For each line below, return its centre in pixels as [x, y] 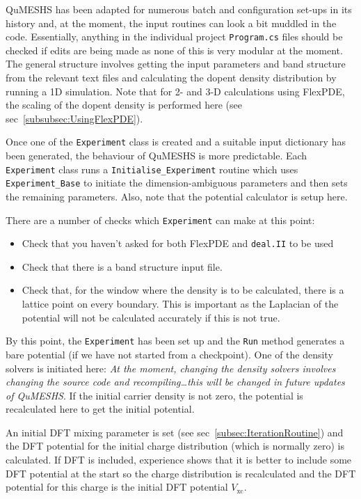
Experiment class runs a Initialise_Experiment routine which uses [152, 169]
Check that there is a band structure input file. [122, 266]
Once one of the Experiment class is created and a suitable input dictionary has [176, 142]
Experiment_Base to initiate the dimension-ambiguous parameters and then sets [177, 183]
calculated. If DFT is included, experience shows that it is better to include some [179, 460]
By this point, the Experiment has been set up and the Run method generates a [175, 341]
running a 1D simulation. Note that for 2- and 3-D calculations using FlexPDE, [175, 91]
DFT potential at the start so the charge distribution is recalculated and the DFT [181, 473]
